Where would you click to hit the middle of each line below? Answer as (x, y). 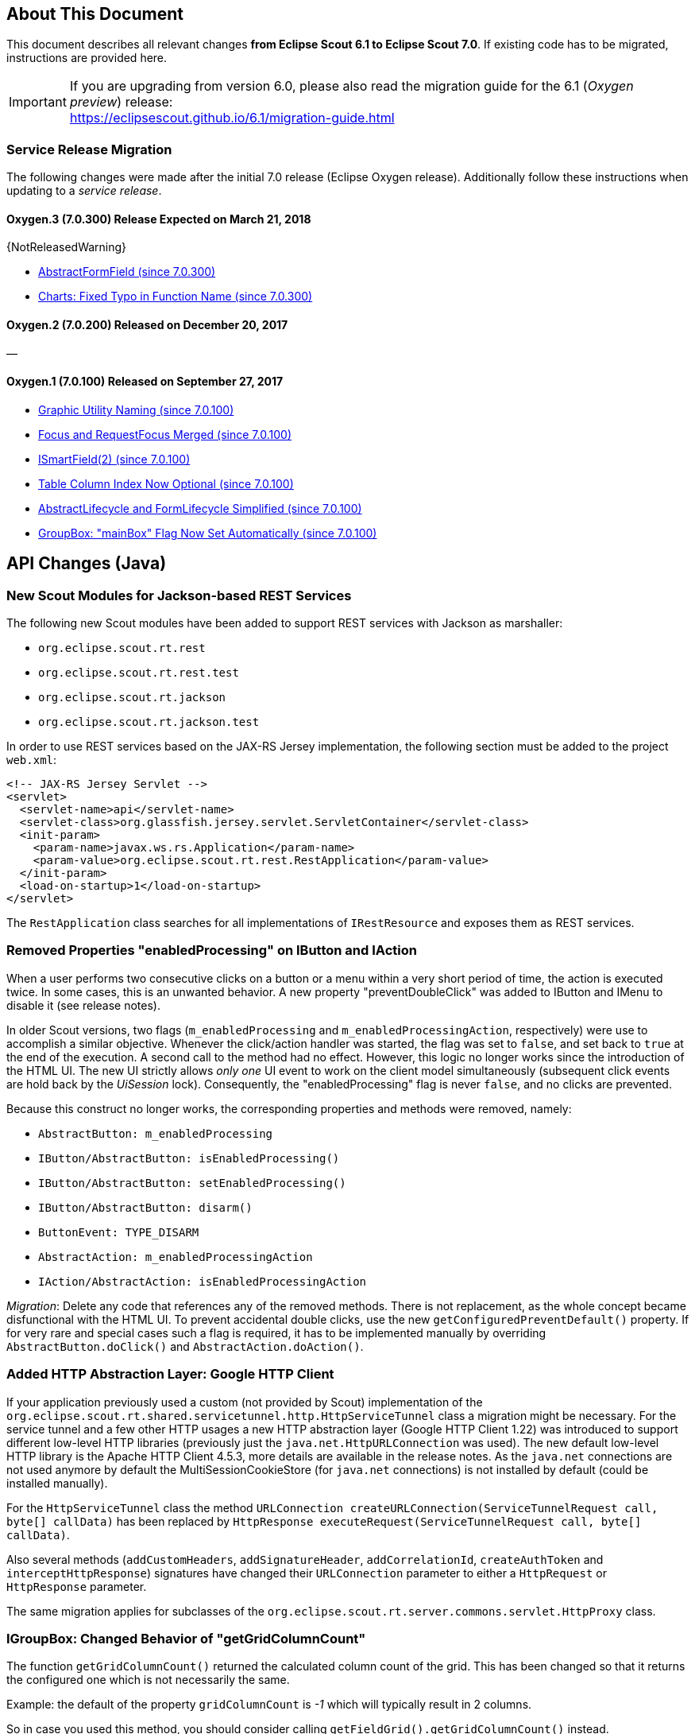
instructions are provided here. (87, 58)
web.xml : (32, 760)
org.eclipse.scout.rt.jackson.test (149, 722)
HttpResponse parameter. (77, 1586)
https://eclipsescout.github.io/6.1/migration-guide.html (232, 118)
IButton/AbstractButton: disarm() (145, 1207)
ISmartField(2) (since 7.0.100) (114, 459)
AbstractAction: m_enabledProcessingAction (176, 1257)
